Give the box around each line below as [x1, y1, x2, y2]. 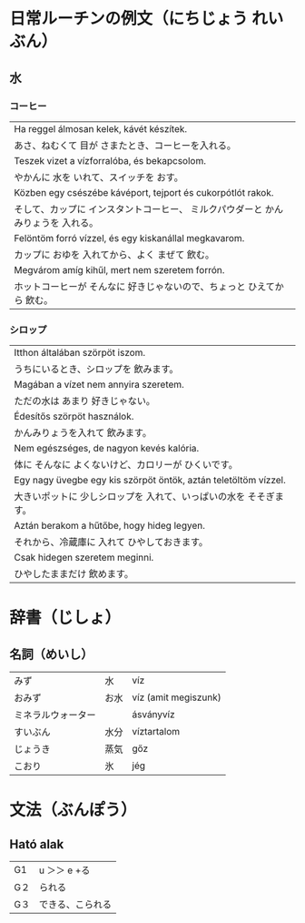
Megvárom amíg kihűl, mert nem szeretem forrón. [14, 263, 225, 276]
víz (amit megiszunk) [132, 691, 221, 704]
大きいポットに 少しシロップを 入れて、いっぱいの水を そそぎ [14, 491, 275, 503]
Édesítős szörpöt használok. [14, 411, 134, 423]
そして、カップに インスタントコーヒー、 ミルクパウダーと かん [14, 202, 284, 215]
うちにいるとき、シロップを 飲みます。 [14, 363, 179, 376]
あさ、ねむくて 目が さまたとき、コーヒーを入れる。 [14, 138, 236, 151]
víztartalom [132, 725, 181, 738]
